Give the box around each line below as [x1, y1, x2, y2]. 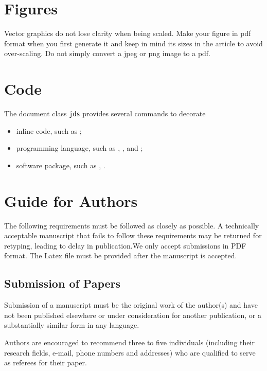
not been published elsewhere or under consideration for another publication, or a [4, 309, 261, 320]
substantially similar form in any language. [4, 320, 139, 330]
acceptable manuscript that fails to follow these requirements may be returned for [4, 230, 262, 241]
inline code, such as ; [16, 125, 82, 136]
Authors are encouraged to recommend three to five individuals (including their [4, 337, 255, 347]
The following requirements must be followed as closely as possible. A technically [4, 220, 259, 231]
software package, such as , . [16, 160, 105, 170]
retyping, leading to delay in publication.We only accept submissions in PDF [4, 240, 246, 251]
